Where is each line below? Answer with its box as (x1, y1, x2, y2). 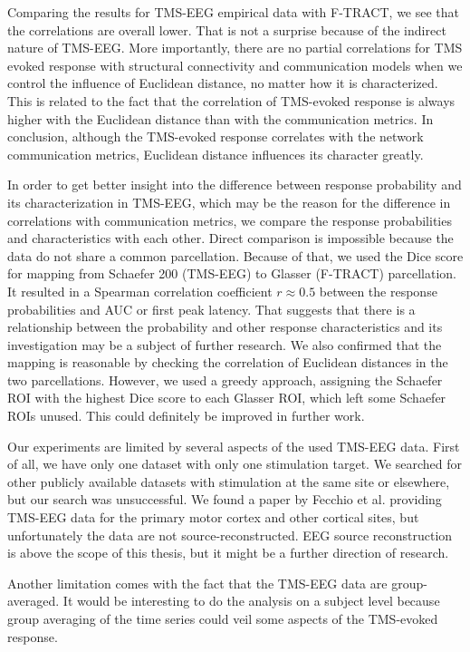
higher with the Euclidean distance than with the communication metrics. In (7, 109, 434, 128)
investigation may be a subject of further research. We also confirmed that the (7, 335, 442, 354)
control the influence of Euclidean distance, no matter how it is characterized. (7, 73, 438, 92)
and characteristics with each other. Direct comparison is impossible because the (7, 229, 454, 248)
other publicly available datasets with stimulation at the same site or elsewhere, (7, 472, 450, 491)
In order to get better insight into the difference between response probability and (7, 175, 462, 194)
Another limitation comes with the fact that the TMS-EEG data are (7, 573, 388, 592)
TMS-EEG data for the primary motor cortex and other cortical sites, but (7, 508, 419, 527)
